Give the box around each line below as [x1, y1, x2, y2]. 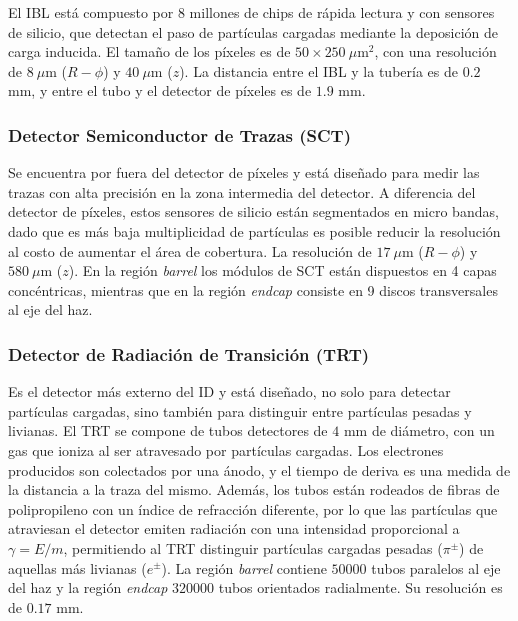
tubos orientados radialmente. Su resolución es [218, 577, 503, 598]
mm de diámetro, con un [343, 420, 495, 441]
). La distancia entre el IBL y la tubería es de [179, 60, 458, 81]
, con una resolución [374, 41, 497, 62]
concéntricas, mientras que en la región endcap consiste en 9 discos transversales [8, 279, 498, 300]
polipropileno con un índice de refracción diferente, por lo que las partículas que [8, 498, 498, 519]
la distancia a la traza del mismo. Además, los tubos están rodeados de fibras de [8, 479, 500, 500]
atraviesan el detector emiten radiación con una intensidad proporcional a [8, 518, 460, 539]
